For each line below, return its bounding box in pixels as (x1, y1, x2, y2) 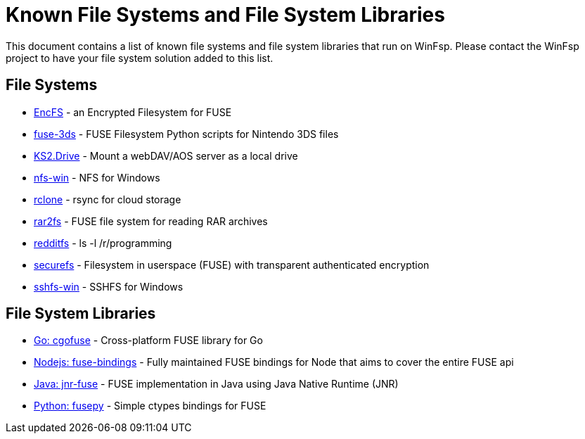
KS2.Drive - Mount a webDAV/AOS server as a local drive (34, 149, 298, 162)
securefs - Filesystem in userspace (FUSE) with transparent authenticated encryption (34, 258, 430, 271)
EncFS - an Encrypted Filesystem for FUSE (34, 106, 232, 118)
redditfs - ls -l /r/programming (34, 236, 172, 249)
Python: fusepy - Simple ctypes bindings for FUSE (34, 400, 266, 412)
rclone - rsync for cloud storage (34, 193, 181, 205)
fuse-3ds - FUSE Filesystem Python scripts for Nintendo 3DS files (34, 127, 339, 140)
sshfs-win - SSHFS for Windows (34, 280, 184, 293)
